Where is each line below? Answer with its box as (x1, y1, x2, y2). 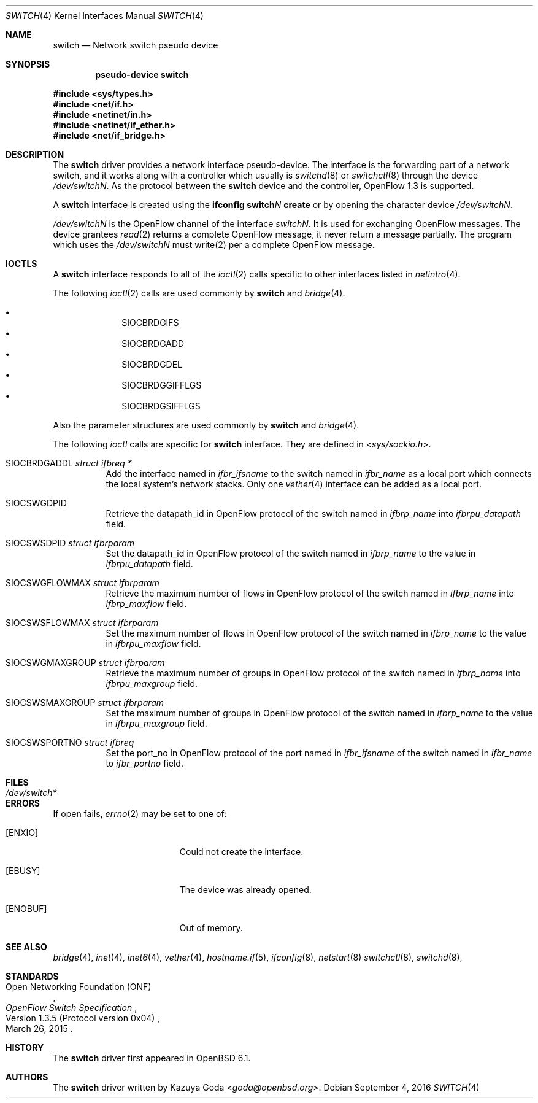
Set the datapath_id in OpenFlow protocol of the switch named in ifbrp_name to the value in (106, 548, 476, 559)
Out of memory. (179, 923, 243, 933)
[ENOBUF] (6, 904, 47, 914)
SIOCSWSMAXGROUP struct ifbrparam (6, 697, 164, 708)
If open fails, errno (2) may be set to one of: (53, 808, 227, 819)
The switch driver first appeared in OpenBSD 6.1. (53, 1053, 251, 1063)
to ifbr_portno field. (106, 758, 183, 768)
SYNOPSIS (6, 59, 50, 69)
